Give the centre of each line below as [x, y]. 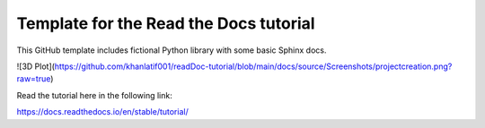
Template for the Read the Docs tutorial [166, 23]
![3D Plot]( [36, 66]
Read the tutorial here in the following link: [94, 95]
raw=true [34, 79]
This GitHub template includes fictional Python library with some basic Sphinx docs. [172, 50]
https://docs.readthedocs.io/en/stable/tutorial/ [102, 112]
